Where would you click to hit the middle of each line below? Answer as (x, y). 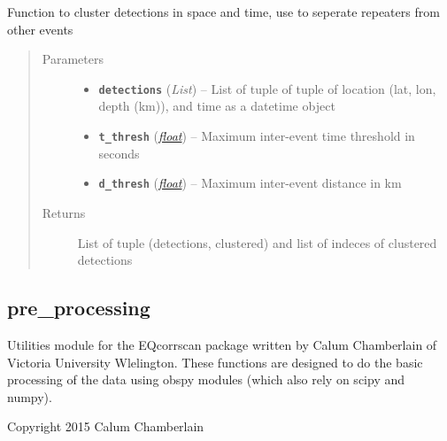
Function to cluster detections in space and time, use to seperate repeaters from (223, 12)
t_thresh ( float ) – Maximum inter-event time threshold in (257, 136)
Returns (64, 212)
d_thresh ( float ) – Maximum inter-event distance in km (250, 183)
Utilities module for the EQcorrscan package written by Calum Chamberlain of (222, 344)
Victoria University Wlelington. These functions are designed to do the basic (215, 362)
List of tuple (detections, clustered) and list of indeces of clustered (257, 242)
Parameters (73, 59)
